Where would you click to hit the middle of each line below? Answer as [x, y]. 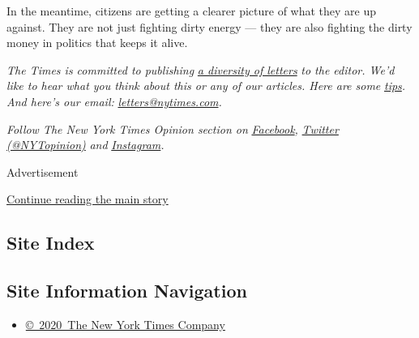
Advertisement [43, 171]
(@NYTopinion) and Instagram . [86, 145]
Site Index [51, 243]
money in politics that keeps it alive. [97, 43]
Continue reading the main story [88, 199]
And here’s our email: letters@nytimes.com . [114, 101]
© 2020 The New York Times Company [125, 324]
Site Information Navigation [127, 291]
